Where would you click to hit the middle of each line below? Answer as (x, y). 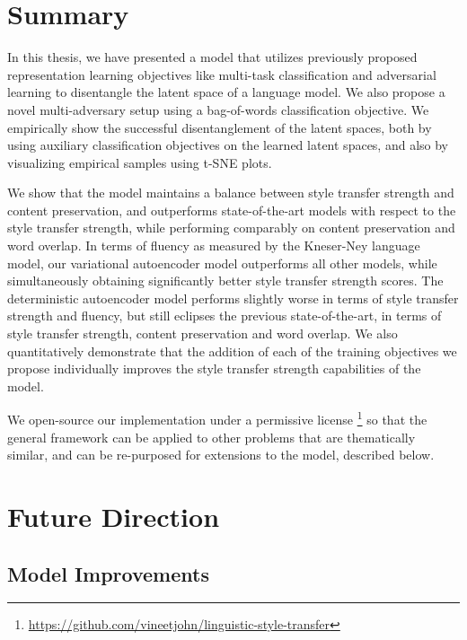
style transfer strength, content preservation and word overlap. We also (203, 333)
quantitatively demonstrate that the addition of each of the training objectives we (232, 351)
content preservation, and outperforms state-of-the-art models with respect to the (232, 210)
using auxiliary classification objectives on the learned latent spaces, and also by (228, 145)
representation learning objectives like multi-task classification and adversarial (222, 74)
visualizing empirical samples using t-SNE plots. (140, 162)
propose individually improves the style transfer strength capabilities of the (214, 368)
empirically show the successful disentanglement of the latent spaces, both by (220, 127)
